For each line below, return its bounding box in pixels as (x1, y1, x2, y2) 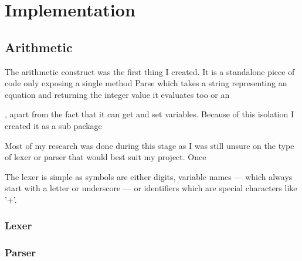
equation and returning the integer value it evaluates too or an (5, 88, 230, 100)
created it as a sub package (5, 119, 102, 131)
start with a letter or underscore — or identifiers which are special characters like (5, 182, 297, 194)
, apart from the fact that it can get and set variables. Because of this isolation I (5, 108, 294, 120)
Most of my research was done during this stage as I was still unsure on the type (5, 139, 294, 151)
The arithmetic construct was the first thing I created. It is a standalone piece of (5, 65, 295, 77)
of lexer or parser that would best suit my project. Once (5, 151, 206, 163)
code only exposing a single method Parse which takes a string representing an (5, 77, 287, 89)
